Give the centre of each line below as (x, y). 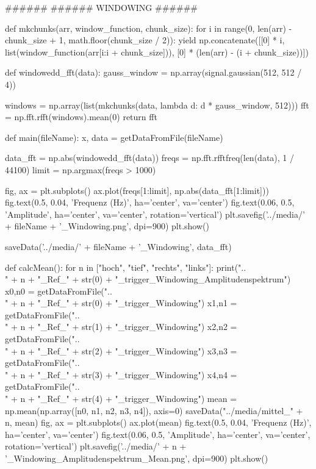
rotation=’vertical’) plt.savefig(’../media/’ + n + (96, 446)
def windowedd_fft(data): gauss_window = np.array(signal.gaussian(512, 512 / (153, 72)
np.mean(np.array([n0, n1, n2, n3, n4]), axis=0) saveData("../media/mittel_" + (154, 410)
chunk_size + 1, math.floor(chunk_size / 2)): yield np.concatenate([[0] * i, (145, 40)
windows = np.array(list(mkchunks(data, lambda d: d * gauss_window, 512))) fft (157, 105)
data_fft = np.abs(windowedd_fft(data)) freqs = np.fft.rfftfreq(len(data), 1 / (149, 158)
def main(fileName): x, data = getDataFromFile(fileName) (114, 137)
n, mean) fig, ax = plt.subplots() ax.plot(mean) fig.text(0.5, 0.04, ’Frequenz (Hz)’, (158, 422)
